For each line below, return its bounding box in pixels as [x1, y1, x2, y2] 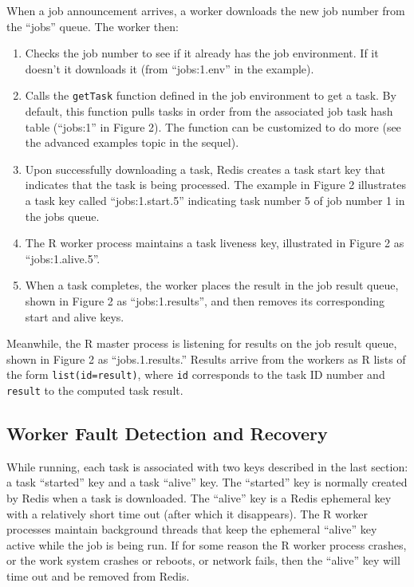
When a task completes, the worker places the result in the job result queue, [25, 277, 399, 293]
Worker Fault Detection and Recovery [6, 421, 328, 446]
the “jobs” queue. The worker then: [6, 18, 179, 34]
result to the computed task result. [6, 382, 183, 398]
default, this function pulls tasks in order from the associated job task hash [25, 103, 393, 120]
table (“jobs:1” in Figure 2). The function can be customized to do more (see [25, 118, 401, 135]
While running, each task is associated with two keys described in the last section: [6, 458, 408, 475]
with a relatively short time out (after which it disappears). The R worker [6, 505, 368, 522]
